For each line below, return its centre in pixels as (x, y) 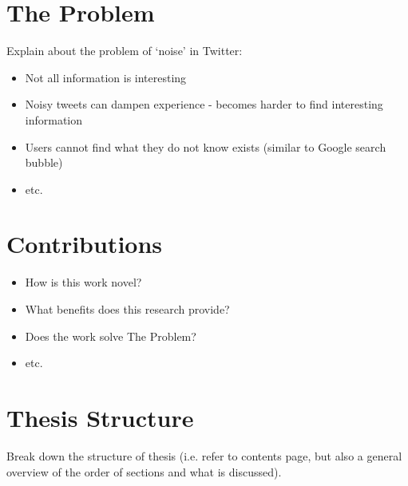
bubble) (44, 162)
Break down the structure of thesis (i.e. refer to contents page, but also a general (204, 455)
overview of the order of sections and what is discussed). (144, 471)
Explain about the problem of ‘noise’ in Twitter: (125, 51)
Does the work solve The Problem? (111, 336)
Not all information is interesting (106, 77)
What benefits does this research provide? (127, 309)
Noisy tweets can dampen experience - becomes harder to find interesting (204, 104)
